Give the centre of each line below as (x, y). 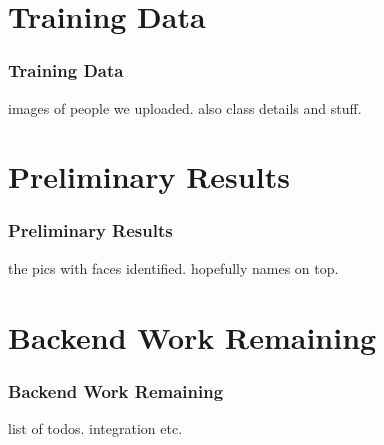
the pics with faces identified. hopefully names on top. (173, 267)
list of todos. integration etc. (95, 427)
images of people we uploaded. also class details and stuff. (185, 107)
